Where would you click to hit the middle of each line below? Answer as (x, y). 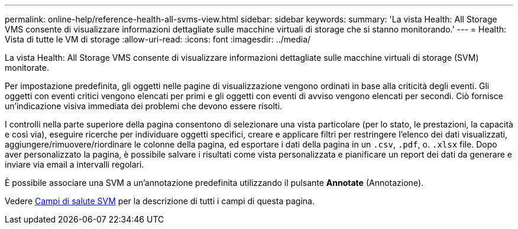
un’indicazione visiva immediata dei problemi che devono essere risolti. (144, 106)
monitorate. (27, 68)
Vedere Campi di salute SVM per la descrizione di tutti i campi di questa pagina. (160, 201)
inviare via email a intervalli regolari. (75, 164)
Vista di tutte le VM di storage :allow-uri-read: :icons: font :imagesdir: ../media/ (158, 39)
